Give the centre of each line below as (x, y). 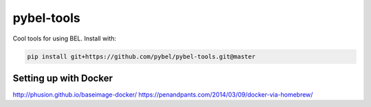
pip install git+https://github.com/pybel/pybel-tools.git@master (141, 56)
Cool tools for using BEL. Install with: (65, 38)
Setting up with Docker (63, 78)
